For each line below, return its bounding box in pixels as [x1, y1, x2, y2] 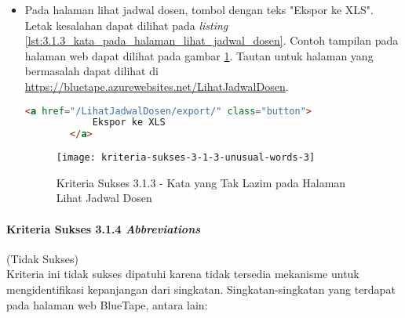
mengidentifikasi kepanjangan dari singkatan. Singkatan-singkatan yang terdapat [6, 281, 396, 298]
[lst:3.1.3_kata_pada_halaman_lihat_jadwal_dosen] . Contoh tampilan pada [24, 32, 399, 49]
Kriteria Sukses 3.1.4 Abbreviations [6, 220, 201, 237]
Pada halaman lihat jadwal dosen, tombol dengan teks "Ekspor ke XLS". [24, 2, 374, 17]
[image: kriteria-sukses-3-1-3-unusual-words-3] [56, 152, 316, 164]
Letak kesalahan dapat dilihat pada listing [24, 16, 228, 33]
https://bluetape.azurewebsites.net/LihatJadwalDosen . [24, 78, 289, 94]
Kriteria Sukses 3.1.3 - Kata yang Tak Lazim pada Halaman [56, 174, 346, 190]
